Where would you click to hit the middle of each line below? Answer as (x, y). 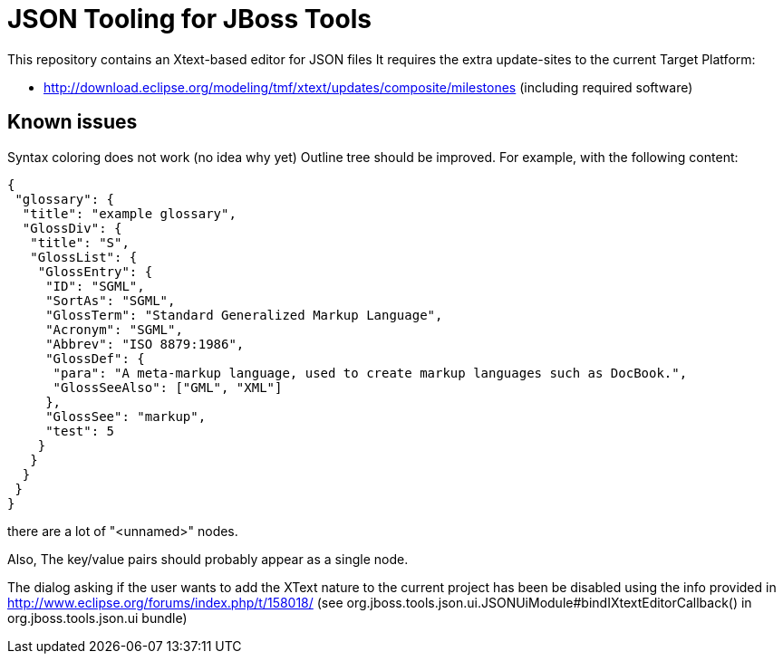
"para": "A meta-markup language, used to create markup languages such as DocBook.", (370, 373)
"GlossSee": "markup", (126, 416)
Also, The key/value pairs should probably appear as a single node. (208, 559)
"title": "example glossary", (129, 213)
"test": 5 (80, 431)
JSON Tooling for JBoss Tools (189, 19)
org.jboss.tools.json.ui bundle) (97, 618)
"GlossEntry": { (95, 271)
